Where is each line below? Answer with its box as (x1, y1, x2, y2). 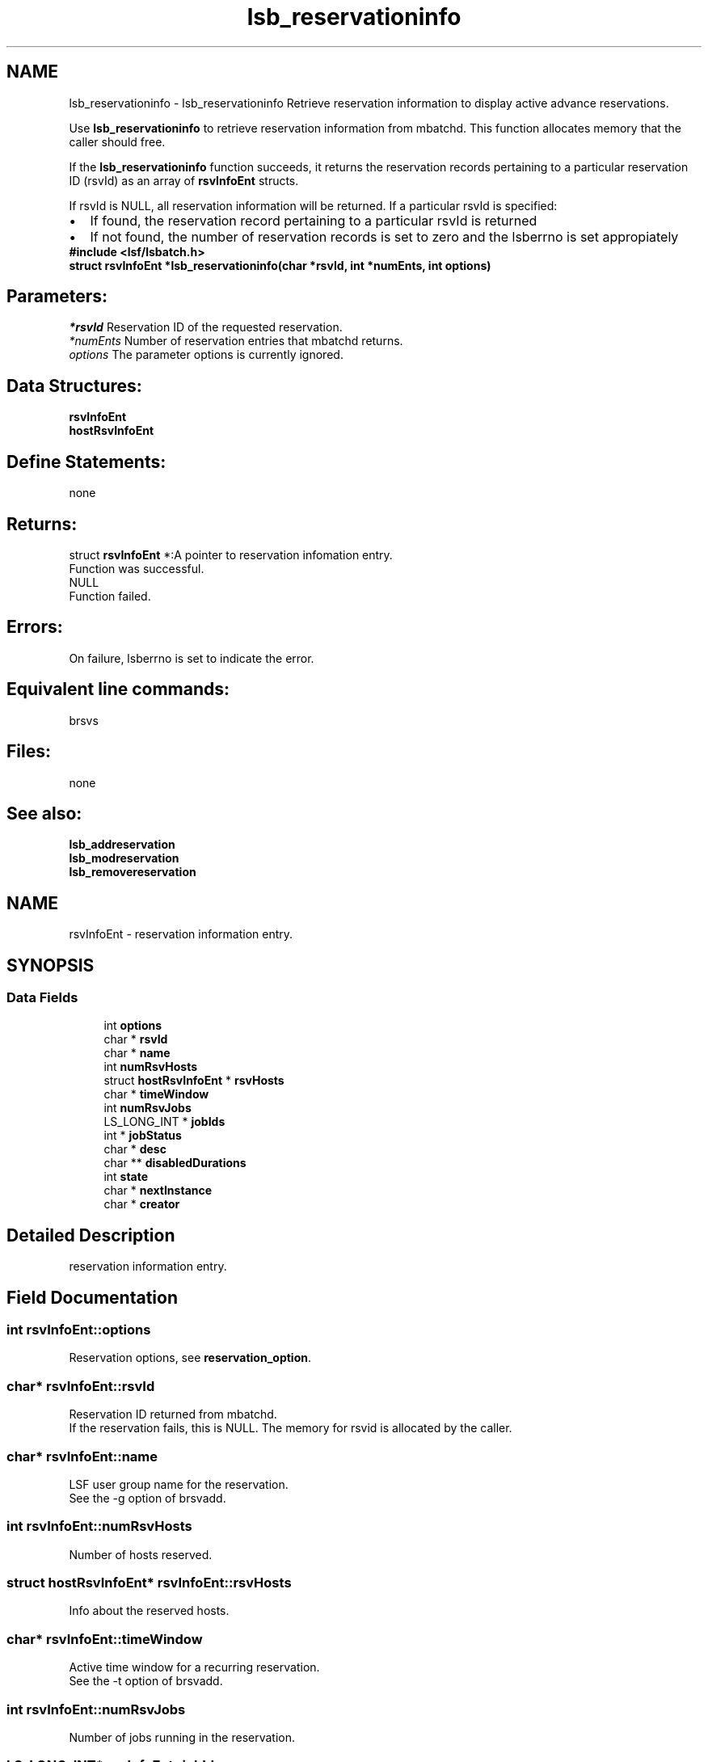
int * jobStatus (103, 1128, 182, 1143)
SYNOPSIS (6, 955, 95, 976)
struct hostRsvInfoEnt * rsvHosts (103, 1073, 284, 1088)
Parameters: (6, 286, 107, 307)
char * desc (103, 1142, 166, 1157)
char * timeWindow (103, 1087, 209, 1102)
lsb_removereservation (69, 865, 196, 879)
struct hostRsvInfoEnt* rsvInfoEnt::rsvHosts (6, 1574, 292, 1591)
